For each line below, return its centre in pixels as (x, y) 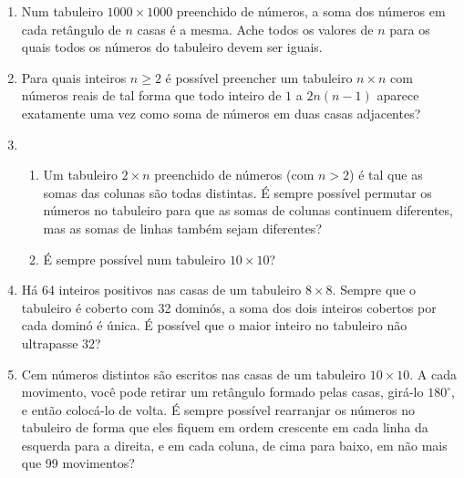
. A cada (433, 374)
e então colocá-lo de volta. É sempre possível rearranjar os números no (218, 409)
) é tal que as (386, 175)
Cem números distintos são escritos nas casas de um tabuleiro (193, 374)
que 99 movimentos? (78, 463)
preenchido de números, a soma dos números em (311, 11)
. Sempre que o (374, 290)
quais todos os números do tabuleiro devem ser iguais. (172, 47)
